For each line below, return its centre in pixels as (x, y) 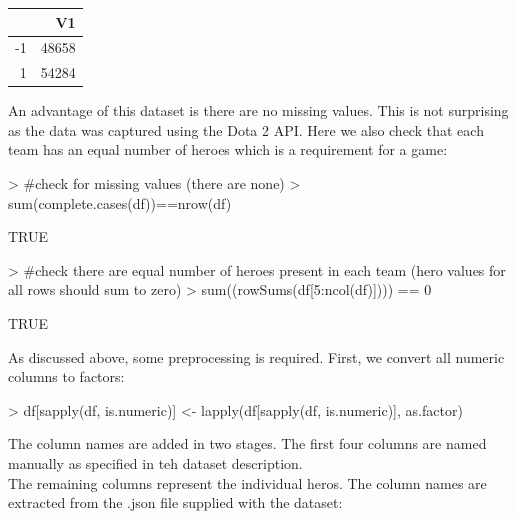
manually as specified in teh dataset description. (155, 463)
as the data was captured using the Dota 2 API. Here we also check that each (246, 129)
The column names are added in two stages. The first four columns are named (247, 443)
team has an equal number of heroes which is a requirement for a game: (228, 149)
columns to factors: (66, 376)
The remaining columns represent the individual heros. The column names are (247, 482)
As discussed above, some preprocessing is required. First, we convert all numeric (256, 356)
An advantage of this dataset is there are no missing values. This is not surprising (258, 110)
